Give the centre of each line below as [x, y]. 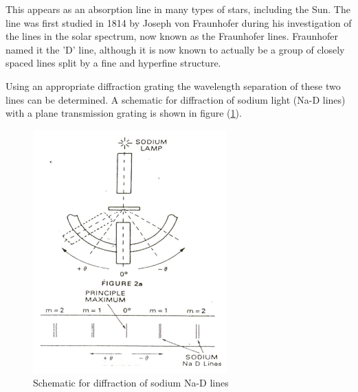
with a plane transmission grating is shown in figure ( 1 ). [124, 113]
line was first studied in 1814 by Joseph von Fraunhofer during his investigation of [179, 22]
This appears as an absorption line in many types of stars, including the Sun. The [178, 9]
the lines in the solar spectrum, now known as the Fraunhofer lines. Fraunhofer [172, 36]
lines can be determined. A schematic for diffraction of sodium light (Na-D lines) [176, 99]
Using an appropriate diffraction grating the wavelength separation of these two [173, 85]
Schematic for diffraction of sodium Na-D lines [131, 383]
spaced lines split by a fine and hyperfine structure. [113, 63]
